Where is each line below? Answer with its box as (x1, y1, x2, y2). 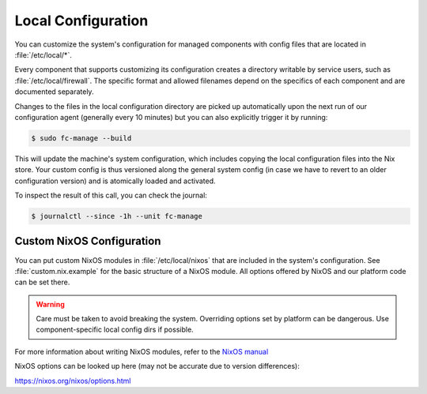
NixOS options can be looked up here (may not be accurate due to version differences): (14, 362, 300, 371)
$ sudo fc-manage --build (31, 133, 132, 142)
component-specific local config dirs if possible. (36, 325, 194, 335)
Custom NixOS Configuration (14, 235, 161, 248)
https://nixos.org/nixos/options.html (14, 376, 131, 385)
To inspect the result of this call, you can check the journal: (14, 190, 207, 201)
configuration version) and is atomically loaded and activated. (14, 176, 217, 186)
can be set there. (14, 277, 70, 287)
